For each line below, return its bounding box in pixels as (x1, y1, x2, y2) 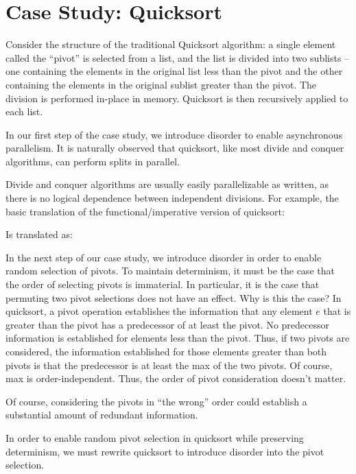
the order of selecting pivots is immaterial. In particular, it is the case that (5, 277, 320, 292)
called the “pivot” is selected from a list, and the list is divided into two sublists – (5, 50, 350, 64)
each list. (5, 104, 43, 119)
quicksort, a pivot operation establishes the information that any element (5, 304, 313, 318)
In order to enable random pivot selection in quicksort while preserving (5, 430, 304, 445)
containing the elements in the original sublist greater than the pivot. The (5, 77, 317, 91)
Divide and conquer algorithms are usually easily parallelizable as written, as (5, 177, 329, 191)
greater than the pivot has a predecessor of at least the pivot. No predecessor (5, 317, 329, 331)
